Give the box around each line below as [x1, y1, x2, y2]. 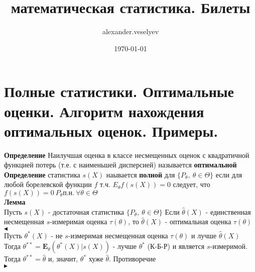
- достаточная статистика [48, 206, 124, 217]
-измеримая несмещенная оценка [68, 230, 168, 240]
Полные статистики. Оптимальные [4, 81, 234, 102]
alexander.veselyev [102, 26, 159, 37]
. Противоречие [109, 253, 156, 264]
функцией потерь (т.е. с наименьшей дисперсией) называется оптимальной [4, 159, 237, 170]
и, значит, [48, 253, 78, 264]
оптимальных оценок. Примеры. [4, 120, 218, 141]
